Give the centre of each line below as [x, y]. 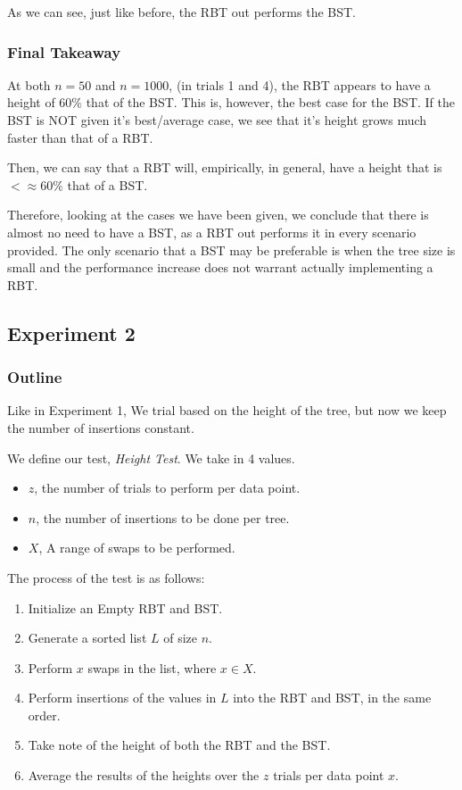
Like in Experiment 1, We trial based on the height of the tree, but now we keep [227, 410]
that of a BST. [107, 184]
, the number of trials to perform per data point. [167, 488]
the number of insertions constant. [101, 427]
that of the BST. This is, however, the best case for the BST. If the [271, 102]
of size [180, 638]
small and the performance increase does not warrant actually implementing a [220, 267]
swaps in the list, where [152, 667]
